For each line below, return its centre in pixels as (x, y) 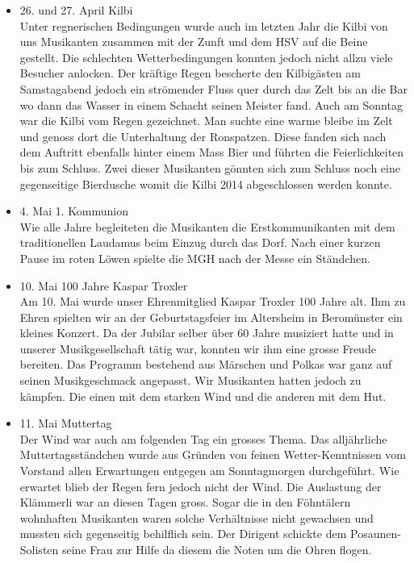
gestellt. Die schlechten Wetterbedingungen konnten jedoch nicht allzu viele (206, 57)
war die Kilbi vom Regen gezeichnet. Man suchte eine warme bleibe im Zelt (206, 121)
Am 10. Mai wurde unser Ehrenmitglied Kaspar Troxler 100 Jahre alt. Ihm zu (213, 301)
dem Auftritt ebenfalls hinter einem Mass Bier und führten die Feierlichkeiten (212, 152)
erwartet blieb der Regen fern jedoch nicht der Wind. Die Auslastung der (201, 486)
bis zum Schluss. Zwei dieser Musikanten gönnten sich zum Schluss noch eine (210, 167)
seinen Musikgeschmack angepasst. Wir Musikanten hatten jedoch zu (190, 380)
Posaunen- (376, 534)
